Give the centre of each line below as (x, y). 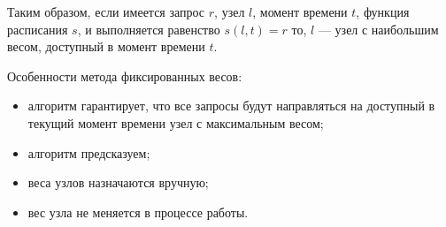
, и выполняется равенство (149, 29)
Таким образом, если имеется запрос (106, 11)
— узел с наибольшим (378, 29)
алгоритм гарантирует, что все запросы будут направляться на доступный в (231, 106)
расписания (38, 29)
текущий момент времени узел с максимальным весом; (176, 122)
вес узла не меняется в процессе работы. (138, 212)
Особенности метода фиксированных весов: (125, 76)
